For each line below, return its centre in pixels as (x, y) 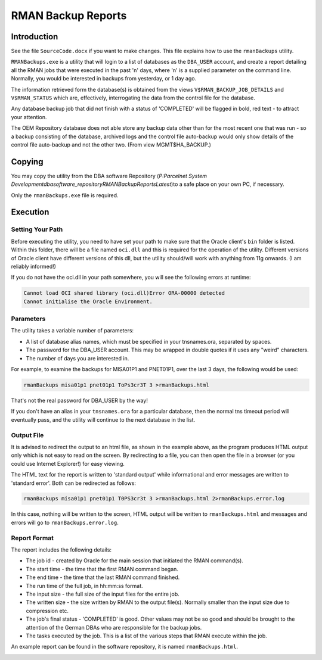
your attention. (29, 117)
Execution (30, 212)
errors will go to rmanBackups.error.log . (65, 522)
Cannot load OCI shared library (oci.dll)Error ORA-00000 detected (124, 293)
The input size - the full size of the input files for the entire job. (103, 594)
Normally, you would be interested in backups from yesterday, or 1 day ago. (104, 79)
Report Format (32, 538)
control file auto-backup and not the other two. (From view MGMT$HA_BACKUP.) (111, 144)
